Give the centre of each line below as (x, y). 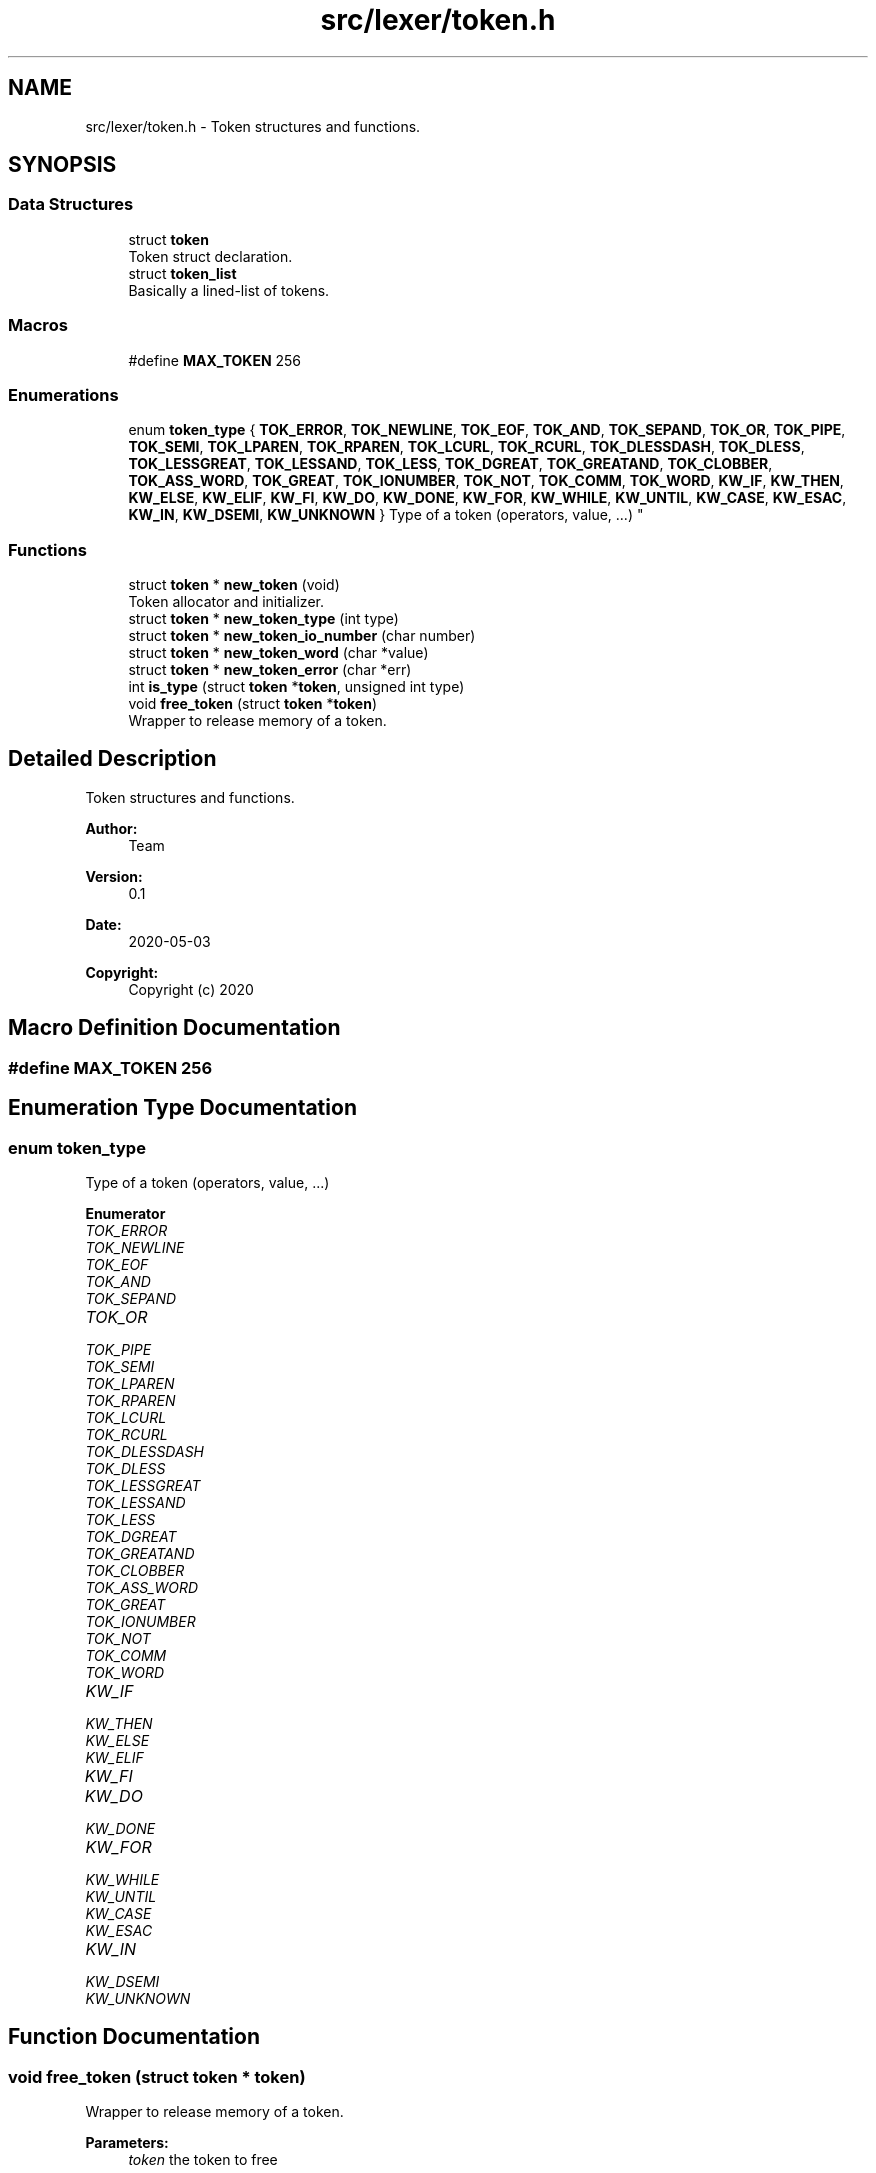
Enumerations (63, 394)
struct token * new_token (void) (234, 585)
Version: (114, 876)
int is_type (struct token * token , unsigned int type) (296, 687)
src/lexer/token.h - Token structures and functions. (253, 126)
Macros (38, 325)
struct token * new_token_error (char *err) (270, 670)
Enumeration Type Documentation (182, 1108)
